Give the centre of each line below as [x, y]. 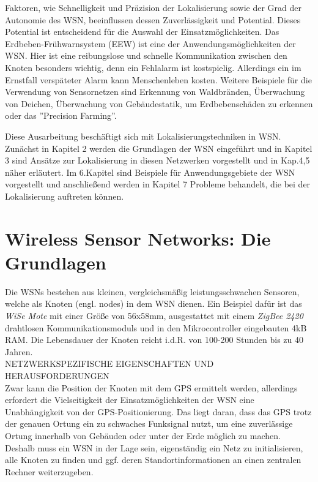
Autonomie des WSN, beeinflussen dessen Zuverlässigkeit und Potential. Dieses [153, 19]
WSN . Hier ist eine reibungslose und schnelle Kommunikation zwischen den [146, 55]
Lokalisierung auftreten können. [65, 196]
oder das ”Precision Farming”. [61, 115]
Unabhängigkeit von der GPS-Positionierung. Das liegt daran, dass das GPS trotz [158, 411]
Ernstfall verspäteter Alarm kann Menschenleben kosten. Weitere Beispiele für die [158, 79]
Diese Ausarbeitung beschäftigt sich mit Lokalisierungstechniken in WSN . [143, 136]
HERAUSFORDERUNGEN [57, 375]
